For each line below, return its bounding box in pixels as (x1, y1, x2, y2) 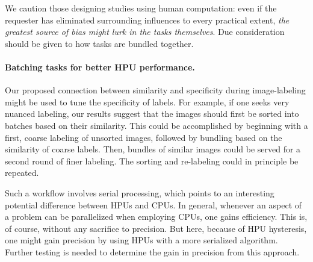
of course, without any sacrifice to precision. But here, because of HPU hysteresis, (5, 222, 307, 234)
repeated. (5, 166, 39, 179)
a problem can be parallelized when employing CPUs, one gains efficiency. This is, (5, 210, 308, 223)
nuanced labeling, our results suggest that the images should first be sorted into (5, 107, 299, 120)
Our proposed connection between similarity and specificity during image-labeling (5, 84, 306, 96)
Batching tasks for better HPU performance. (5, 60, 195, 73)
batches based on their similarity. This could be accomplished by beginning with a (5, 119, 308, 131)
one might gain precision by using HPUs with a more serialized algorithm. (5, 234, 278, 246)
